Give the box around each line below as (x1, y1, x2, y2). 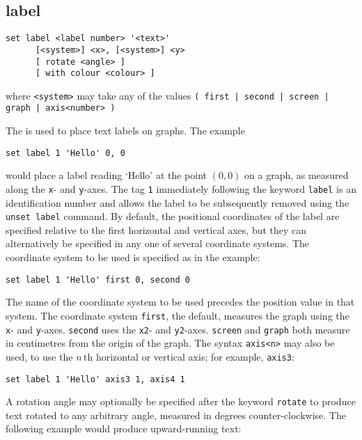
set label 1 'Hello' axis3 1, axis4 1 (6, 374, 185, 384)
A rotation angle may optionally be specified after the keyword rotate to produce (6, 394, 356, 409)
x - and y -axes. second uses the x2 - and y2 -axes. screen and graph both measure (6, 322, 350, 336)
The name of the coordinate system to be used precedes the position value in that (6, 294, 355, 309)
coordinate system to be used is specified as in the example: (6, 250, 260, 265)
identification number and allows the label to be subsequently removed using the (6, 195, 349, 210)
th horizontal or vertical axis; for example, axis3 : (83, 349, 294, 363)
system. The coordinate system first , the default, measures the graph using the (6, 308, 349, 322)
